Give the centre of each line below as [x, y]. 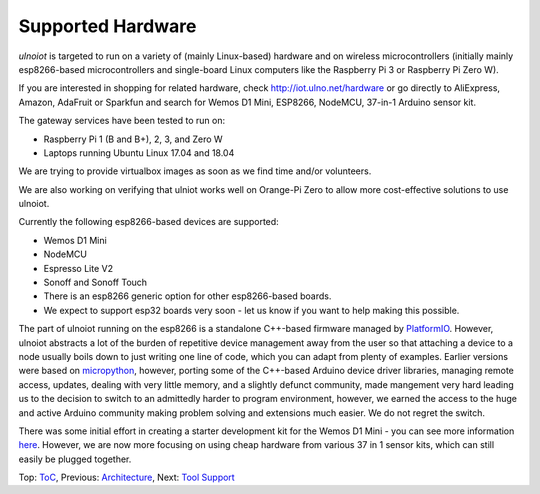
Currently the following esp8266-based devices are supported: [148, 222]
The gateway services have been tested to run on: [121, 121]
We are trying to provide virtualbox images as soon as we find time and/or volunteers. [195, 171]
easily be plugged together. [75, 459]
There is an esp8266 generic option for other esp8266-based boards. [187, 296]
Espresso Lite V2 [78, 268]
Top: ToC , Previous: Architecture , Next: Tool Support [126, 477]
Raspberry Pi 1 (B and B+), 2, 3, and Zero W [133, 139]
